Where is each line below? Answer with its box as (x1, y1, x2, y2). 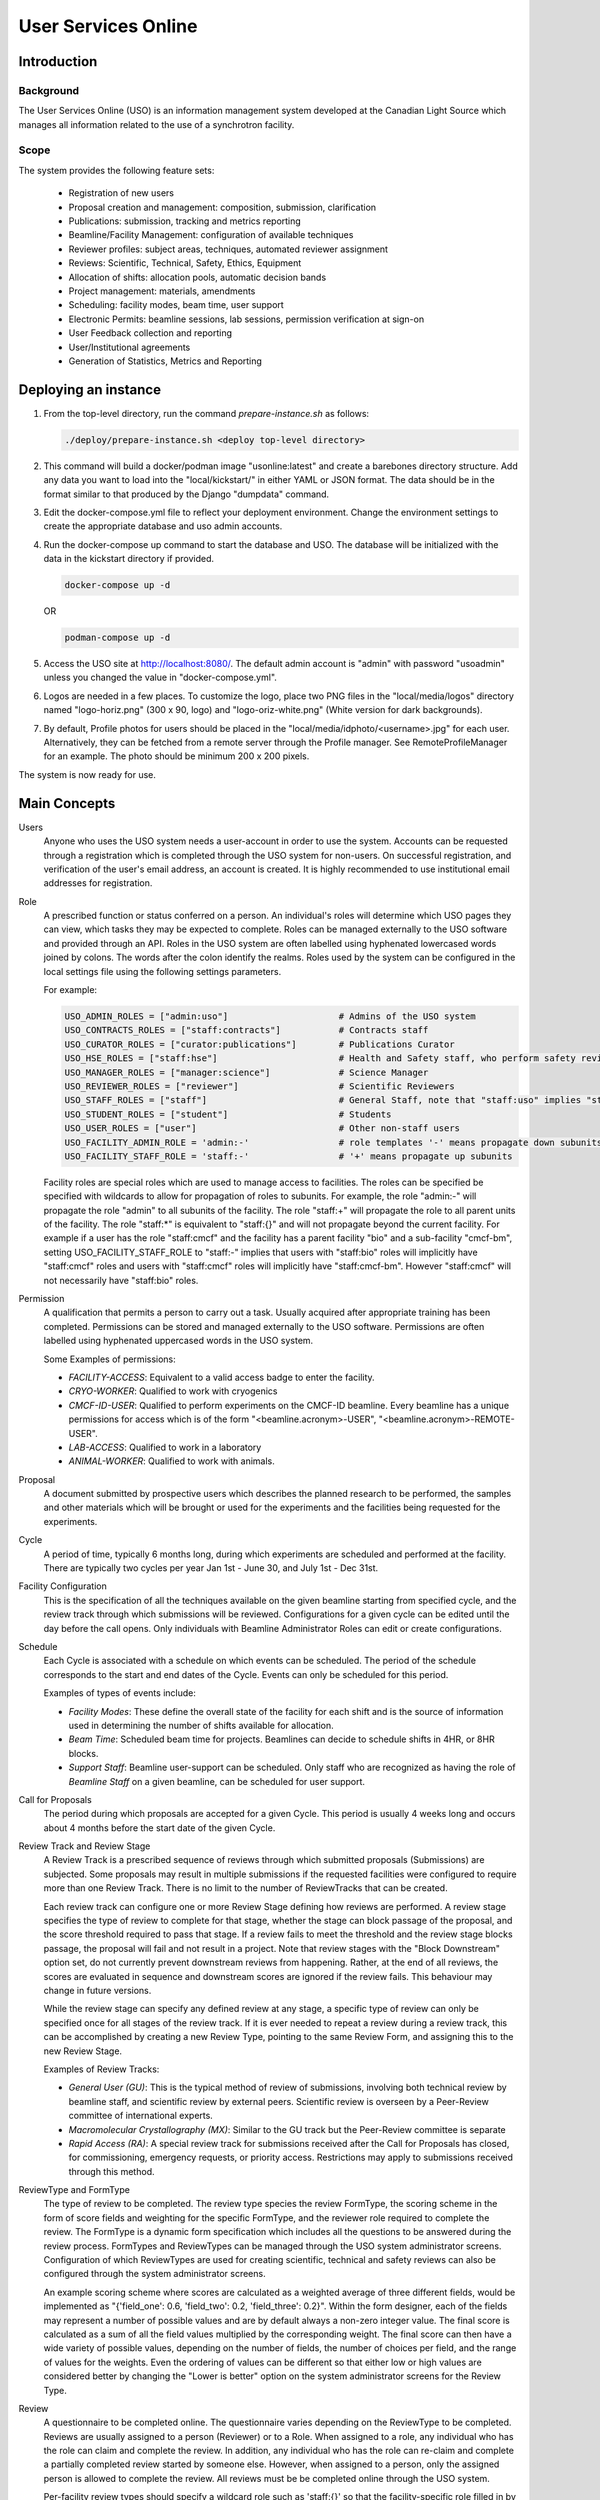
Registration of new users (68, 187, 175, 199)
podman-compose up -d (64, 632, 171, 644)
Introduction (18, 53, 98, 70)
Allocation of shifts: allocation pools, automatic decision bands (68, 271, 327, 283)
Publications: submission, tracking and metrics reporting (68, 215, 302, 227)
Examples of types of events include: (43, 1687, 197, 1699)
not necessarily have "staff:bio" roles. (43, 1274, 199, 1286)
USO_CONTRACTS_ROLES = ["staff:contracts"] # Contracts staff (64, 1025, 429, 1036)
